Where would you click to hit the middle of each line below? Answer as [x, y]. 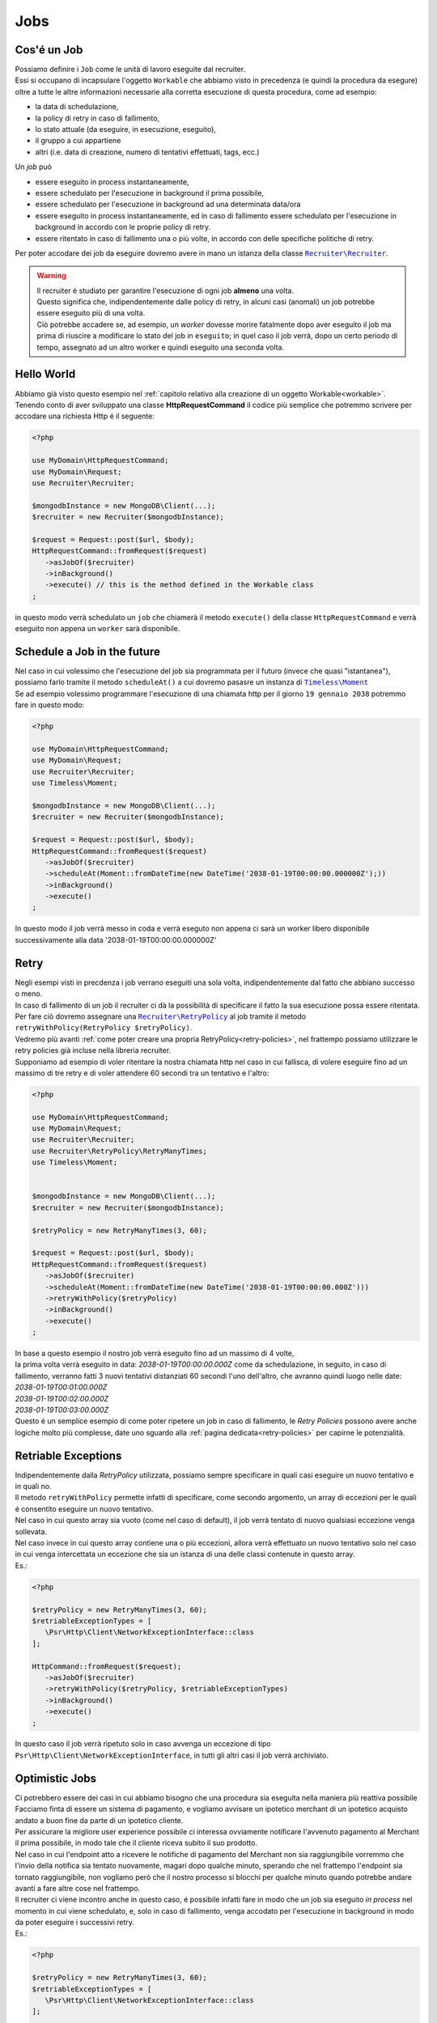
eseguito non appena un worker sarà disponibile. [98, 629]
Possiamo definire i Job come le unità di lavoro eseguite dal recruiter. [130, 70]
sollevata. [31, 1531]
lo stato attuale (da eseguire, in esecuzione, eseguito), [125, 129]
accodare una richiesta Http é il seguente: [85, 416]
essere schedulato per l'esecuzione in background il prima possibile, [150, 193]
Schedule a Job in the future [88, 651]
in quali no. [33, 1487]
